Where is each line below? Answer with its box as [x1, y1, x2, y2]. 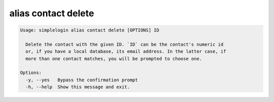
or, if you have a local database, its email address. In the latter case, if [25, 49, 226, 54]
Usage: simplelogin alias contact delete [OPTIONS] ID [20, 27, 159, 33]
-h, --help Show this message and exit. [25, 84, 130, 90]
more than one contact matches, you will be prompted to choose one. [25, 56, 202, 61]
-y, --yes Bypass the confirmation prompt [25, 77, 138, 83]
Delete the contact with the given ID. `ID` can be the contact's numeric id [25, 41, 224, 47]
